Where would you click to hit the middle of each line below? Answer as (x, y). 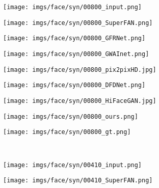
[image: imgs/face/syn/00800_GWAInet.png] (76, 54)
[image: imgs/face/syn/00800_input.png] (73, 7)
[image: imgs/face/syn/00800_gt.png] (67, 132)
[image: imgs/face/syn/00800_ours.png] (71, 116)
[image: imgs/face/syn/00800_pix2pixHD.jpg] (80, 70)
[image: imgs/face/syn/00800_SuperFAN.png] (78, 23)
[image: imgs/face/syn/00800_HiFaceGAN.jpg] (80, 101)
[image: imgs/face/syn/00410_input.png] (73, 165)
